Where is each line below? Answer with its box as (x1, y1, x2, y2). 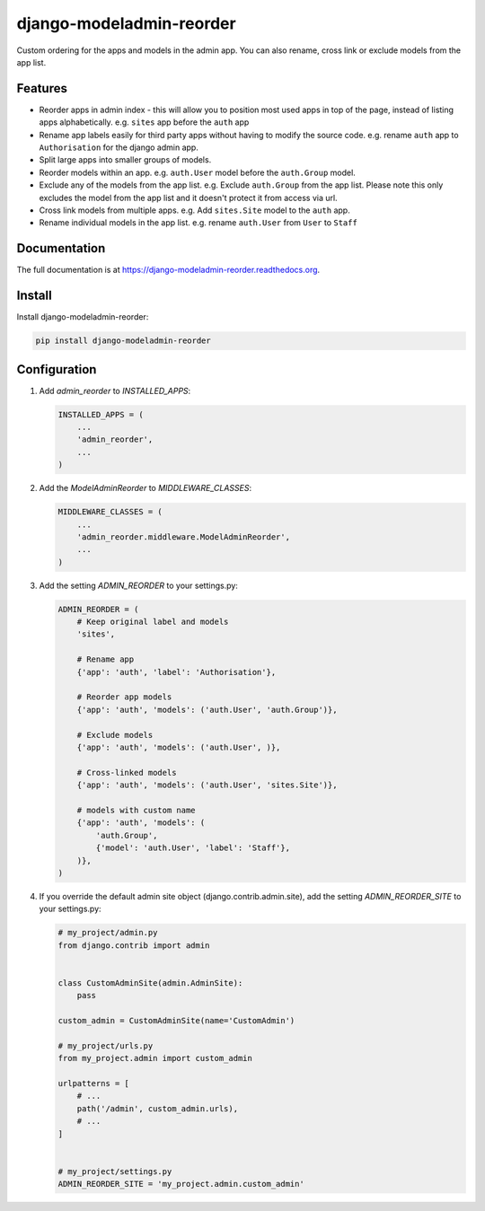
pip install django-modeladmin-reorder (35, 336, 211, 346)
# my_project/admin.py (57, 927, 158, 938)
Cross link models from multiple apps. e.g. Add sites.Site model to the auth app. (39, 205, 350, 215)
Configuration (16, 362, 97, 377)
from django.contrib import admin (57, 940, 210, 951)
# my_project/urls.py (57, 1040, 154, 1050)
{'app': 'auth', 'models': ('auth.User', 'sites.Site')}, (76, 780, 338, 790)
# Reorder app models (76, 692, 172, 702)
